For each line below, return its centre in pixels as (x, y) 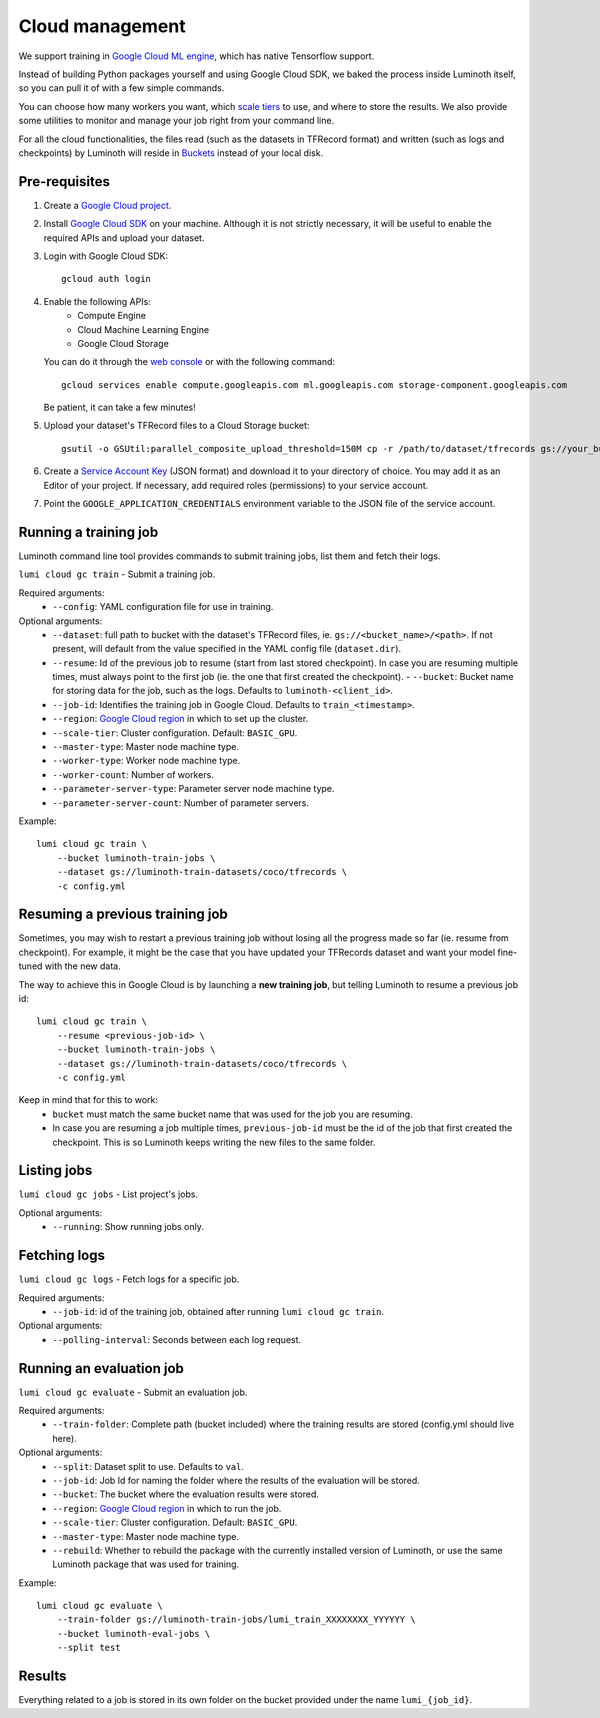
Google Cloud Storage (123, 343)
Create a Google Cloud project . (107, 205)
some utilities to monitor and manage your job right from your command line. (176, 121)
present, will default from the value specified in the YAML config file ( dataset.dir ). (227, 649)
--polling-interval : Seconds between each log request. (177, 1339)
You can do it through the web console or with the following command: (189, 362)
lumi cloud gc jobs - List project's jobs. (108, 1194)
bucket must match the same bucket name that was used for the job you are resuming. (233, 1114)
